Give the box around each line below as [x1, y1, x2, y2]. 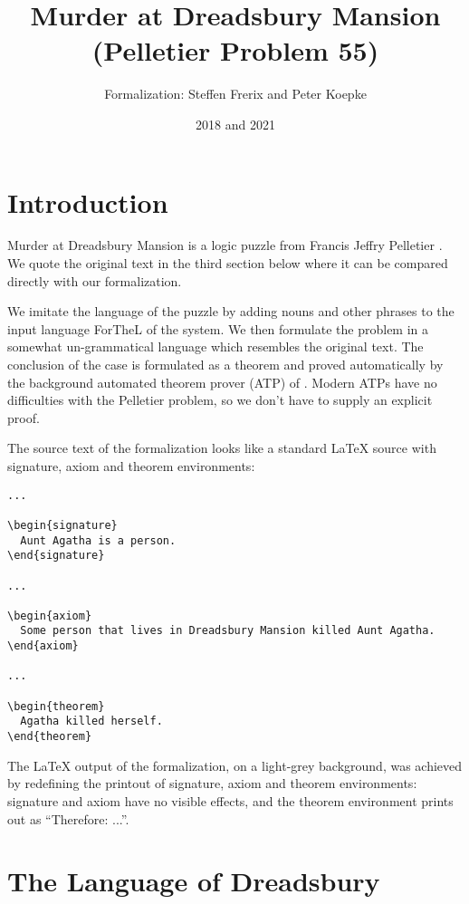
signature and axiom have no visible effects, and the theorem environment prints [7, 791, 454, 810]
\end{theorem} [7, 730, 92, 744]
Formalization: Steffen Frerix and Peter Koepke [104, 84, 367, 103]
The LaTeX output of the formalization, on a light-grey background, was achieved [7, 755, 463, 774]
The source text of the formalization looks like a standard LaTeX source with [7, 438, 436, 457]
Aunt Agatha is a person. [20, 534, 177, 547]
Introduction [7, 183, 168, 220]
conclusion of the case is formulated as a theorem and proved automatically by [7, 355, 444, 373]
